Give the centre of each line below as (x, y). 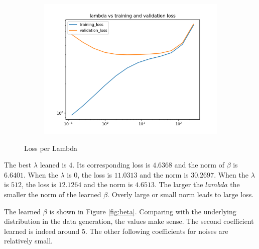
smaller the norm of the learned (53, 194)
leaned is (53, 165)
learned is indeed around (42, 231)
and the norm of (199, 165)
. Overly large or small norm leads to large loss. (181, 194)
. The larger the (179, 184)
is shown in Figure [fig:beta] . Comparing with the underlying (143, 211)
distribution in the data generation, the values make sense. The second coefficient (129, 221)
